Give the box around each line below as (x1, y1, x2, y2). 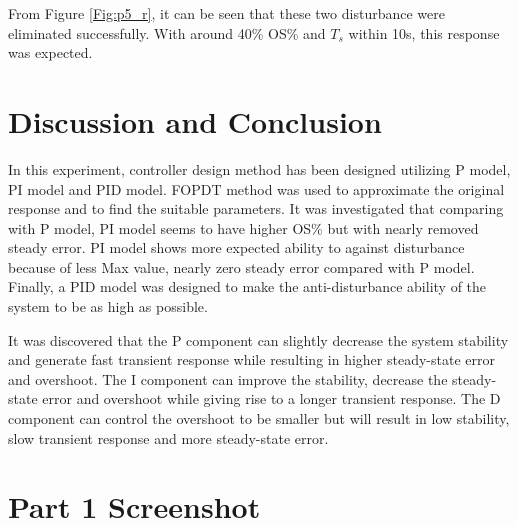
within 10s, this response (348, 22, 500, 43)
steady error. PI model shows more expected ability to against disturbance (8, 237, 465, 258)
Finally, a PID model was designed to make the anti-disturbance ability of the (8, 276, 487, 297)
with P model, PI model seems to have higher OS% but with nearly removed (8, 217, 479, 238)
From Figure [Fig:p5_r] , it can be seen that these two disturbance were (8, 3, 445, 23)
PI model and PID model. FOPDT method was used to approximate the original (8, 178, 505, 199)
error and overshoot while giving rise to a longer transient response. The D (42, 388, 501, 409)
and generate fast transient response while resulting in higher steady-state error (8, 349, 495, 370)
